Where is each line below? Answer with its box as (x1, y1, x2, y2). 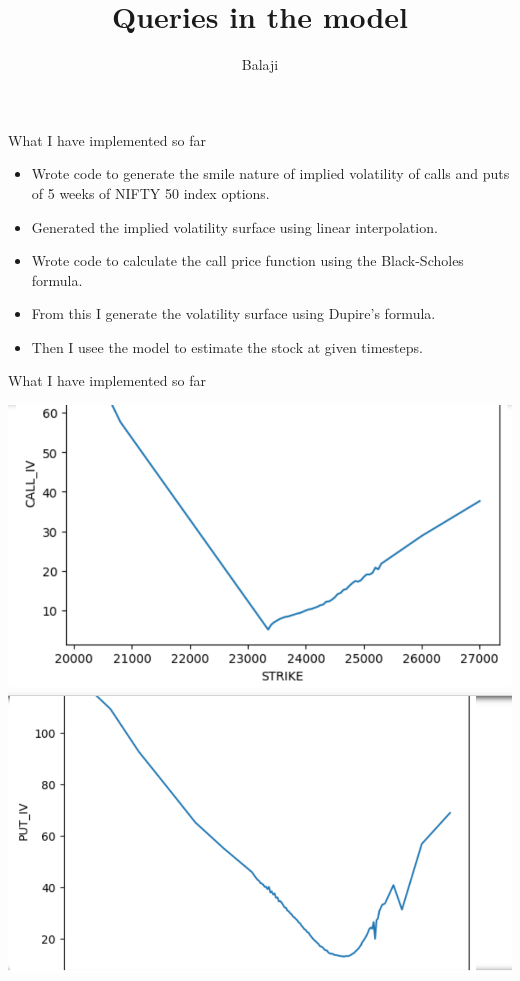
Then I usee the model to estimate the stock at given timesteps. (31, 336, 423, 357)
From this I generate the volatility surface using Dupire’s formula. (31, 303, 436, 324)
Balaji (241, 54, 279, 75)
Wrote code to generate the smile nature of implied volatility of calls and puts (31, 163, 510, 184)
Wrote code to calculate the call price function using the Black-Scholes (31, 250, 464, 271)
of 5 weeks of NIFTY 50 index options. (31, 182, 270, 203)
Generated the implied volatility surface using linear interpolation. (31, 216, 438, 237)
